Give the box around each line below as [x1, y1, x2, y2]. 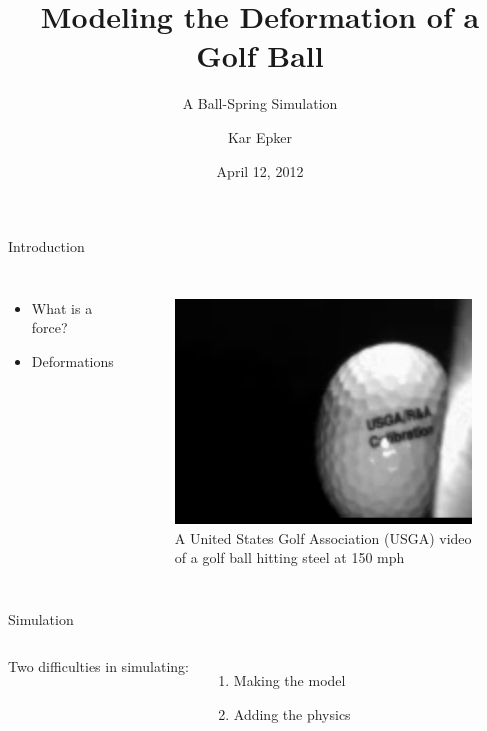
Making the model [233, 670, 346, 691]
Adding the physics [233, 703, 351, 724]
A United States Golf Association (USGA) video [174, 527, 472, 548]
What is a [31, 297, 93, 318]
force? [31, 317, 68, 338]
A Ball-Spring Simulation [182, 93, 338, 114]
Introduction [8, 236, 85, 257]
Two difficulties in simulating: [8, 656, 189, 677]
